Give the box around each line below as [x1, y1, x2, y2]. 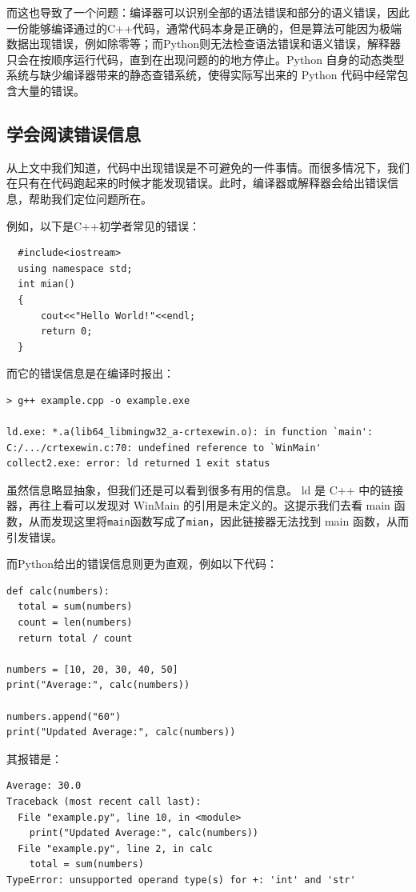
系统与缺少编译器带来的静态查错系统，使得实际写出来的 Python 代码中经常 [6, 66, 398, 83]
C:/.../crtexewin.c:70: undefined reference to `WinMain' [6, 442, 322, 454]
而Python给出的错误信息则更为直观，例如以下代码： [6, 555, 278, 572]
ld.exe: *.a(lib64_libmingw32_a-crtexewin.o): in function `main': [6, 426, 374, 438]
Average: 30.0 [6, 780, 82, 792]
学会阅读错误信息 [6, 121, 141, 146]
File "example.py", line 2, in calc [18, 842, 213, 854]
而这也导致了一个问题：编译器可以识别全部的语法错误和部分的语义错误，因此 [6, 4, 410, 20]
